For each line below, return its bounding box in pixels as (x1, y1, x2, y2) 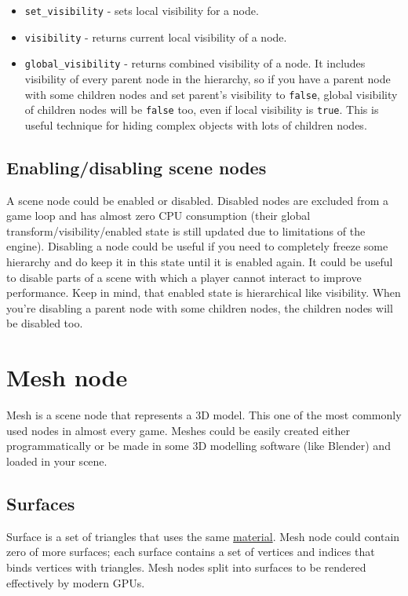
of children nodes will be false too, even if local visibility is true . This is (24, 101, 379, 118)
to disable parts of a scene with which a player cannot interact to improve (6, 269, 362, 285)
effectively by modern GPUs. (6, 574, 145, 591)
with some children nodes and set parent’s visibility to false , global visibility (24, 86, 398, 102)
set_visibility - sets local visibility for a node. (24, 2, 259, 18)
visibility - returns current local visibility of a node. (24, 28, 287, 45)
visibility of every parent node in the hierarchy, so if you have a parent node (24, 70, 391, 86)
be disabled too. (6, 315, 83, 331)
